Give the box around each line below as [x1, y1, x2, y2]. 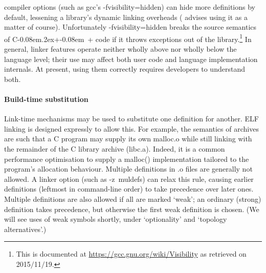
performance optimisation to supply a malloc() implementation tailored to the [4, 153, 249, 164]
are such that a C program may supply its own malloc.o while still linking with [4, 133, 252, 144]
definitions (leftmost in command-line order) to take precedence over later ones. [4, 183, 254, 194]
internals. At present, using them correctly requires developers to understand [4, 64, 245, 74]
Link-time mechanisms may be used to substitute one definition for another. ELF [4, 113, 259, 124]
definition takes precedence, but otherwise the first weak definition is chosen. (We [4, 203, 259, 214]
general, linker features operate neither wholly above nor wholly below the [4, 44, 237, 54]
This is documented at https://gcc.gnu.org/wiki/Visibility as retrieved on [16, 248, 247, 259]
